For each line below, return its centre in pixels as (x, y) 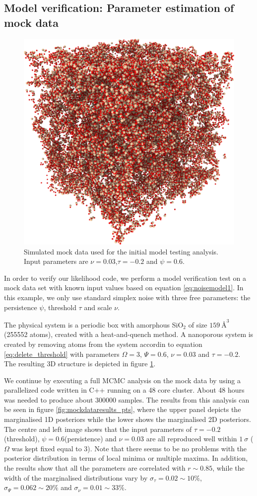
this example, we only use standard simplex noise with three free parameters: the (127, 297)
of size (198, 324)
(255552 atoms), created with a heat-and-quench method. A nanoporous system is (129, 334)
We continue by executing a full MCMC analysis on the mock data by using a (123, 380)
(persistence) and (91, 439)
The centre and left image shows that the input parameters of (98, 429)
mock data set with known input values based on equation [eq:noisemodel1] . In (124, 288)
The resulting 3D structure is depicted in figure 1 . (80, 364)
